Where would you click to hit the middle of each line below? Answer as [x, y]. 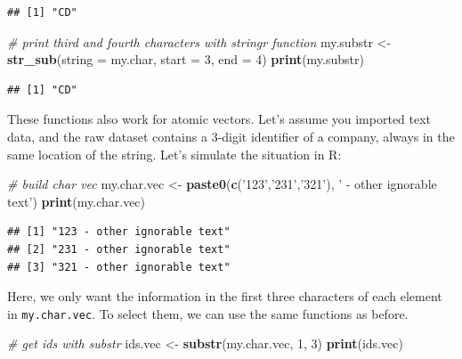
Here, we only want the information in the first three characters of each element [225, 296]
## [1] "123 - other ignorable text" [119, 232]
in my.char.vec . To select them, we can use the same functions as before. [208, 313]
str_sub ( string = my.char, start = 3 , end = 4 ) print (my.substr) [186, 59]
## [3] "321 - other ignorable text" [119, 267]
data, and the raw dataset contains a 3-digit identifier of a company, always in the [231, 136]
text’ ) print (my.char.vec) [77, 201]
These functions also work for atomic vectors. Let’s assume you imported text [219, 119]
